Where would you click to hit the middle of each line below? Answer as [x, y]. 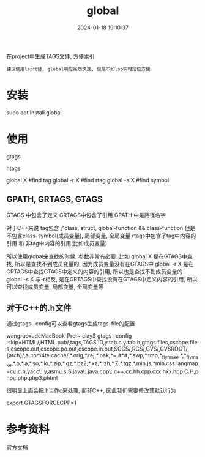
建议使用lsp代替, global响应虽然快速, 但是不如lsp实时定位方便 [79, 69]
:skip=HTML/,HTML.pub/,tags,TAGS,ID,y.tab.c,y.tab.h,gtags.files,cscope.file [102, 343]
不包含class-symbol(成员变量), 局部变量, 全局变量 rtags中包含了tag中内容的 [101, 236]
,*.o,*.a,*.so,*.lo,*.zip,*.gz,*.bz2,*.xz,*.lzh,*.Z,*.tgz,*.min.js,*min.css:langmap [105, 363]
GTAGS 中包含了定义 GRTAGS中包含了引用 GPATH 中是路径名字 [86, 215]
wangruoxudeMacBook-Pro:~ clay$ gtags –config [69, 336]
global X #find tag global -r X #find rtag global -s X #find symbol [88, 180]
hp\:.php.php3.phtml [32, 378]
